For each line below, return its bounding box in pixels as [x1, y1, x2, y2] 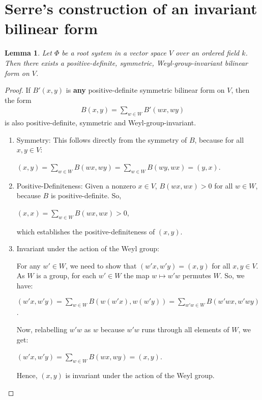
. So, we [220, 270, 245, 281]
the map [124, 270, 150, 281]
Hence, [16, 370, 38, 381]
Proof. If [5, 85, 31, 95]
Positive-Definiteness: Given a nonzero [16, 180, 136, 191]
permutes [182, 270, 211, 281]
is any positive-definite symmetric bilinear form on [66, 85, 225, 95]
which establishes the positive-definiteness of [16, 226, 155, 236]
